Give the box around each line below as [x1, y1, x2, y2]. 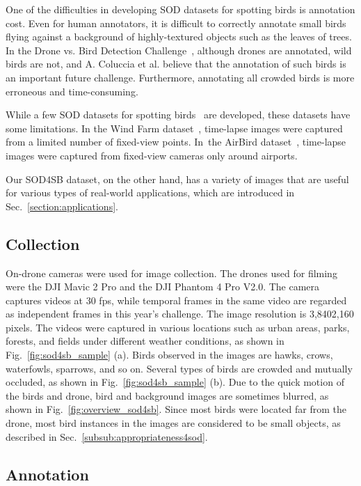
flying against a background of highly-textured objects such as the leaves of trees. [6, 29, 352, 44]
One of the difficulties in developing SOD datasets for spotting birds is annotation [6, 2, 355, 16]
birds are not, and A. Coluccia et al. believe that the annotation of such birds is [6, 56, 346, 71]
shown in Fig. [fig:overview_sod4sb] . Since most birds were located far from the [6, 402, 347, 416]
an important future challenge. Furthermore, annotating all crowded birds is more [6, 70, 355, 84]
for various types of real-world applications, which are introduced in [6, 185, 295, 200]
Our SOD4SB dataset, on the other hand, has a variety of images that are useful [6, 171, 349, 186]
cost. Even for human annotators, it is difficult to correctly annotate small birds [6, 15, 346, 30]
